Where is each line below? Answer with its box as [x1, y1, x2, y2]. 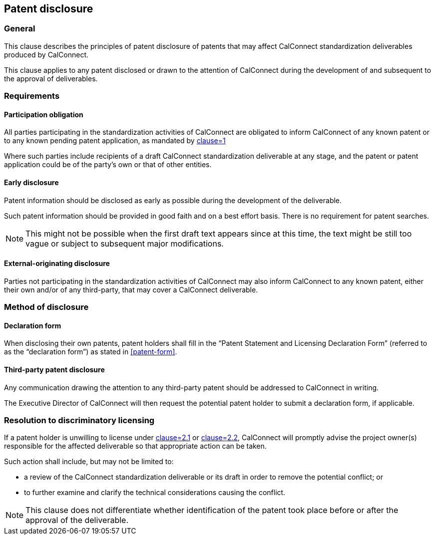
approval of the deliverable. [25, 515, 128, 526]
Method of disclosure [4, 302, 89, 312]
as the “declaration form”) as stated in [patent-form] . [4, 347, 177, 356]
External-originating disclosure [4, 259, 110, 268]
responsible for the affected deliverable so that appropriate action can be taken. [4, 442, 267, 451]
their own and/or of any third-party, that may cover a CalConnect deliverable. [4, 285, 258, 294]
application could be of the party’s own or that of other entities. [4, 160, 212, 169]
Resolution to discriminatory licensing [4, 415, 155, 426]
